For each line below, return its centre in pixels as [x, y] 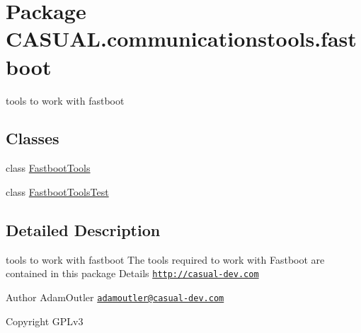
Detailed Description [83, 229]
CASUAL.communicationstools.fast [181, 39]
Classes [33, 138]
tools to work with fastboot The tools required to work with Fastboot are [165, 259]
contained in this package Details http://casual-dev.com [132, 273]
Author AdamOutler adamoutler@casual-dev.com [115, 297]
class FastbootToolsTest [57, 191]
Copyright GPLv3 [45, 321]
